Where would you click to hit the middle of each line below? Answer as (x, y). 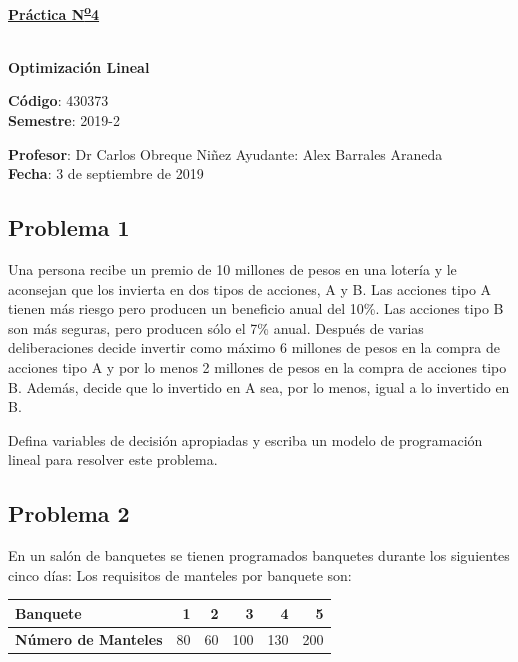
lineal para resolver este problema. (113, 459)
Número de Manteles (89, 638)
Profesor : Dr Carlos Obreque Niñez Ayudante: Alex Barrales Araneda (225, 153)
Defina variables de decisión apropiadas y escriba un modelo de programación (245, 439)
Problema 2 (69, 513)
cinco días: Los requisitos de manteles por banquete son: (180, 574)
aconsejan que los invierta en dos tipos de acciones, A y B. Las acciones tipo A (250, 288)
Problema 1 (69, 227)
